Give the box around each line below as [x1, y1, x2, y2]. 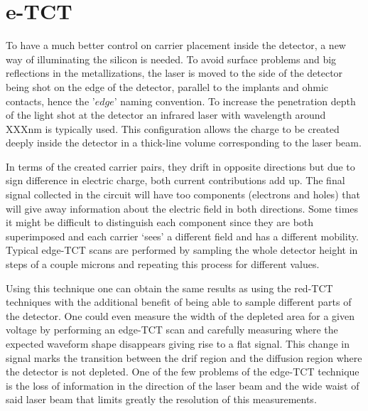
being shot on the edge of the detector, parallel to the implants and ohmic [6, 79, 329, 94]
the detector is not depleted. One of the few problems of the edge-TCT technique [6, 364, 359, 379]
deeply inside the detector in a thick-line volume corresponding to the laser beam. [6, 135, 362, 150]
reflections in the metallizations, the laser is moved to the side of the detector [6, 65, 343, 80]
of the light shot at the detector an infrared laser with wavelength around [6, 107, 326, 122]
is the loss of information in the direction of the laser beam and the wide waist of [6, 378, 359, 393]
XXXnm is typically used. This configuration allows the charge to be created [6, 121, 340, 136]
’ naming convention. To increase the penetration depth [114, 93, 356, 108]
